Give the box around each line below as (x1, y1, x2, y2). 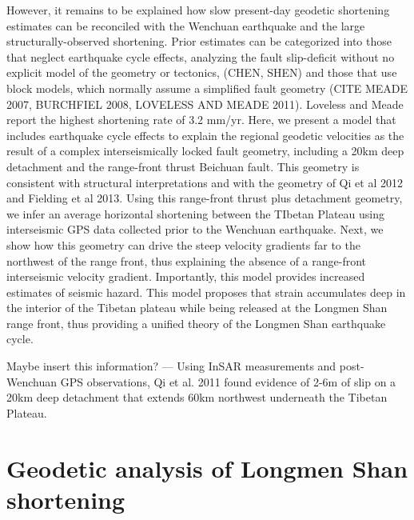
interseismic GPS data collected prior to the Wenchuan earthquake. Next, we (6, 221, 384, 238)
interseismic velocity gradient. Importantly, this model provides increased (6, 268, 365, 285)
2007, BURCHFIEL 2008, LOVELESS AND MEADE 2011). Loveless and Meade (6, 95, 404, 112)
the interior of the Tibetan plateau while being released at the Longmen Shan (6, 299, 388, 316)
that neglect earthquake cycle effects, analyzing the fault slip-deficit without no (6, 48, 395, 65)
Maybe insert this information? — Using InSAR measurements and (6, 358, 336, 374)
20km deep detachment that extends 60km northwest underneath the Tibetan (6, 389, 388, 406)
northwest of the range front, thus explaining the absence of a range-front (6, 252, 367, 269)
